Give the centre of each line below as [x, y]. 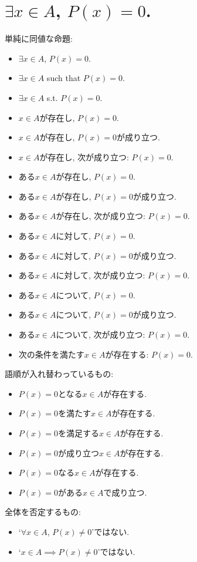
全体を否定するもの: [43, 512]
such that [64, 78]
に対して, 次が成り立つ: [101, 275]
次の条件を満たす [51, 354]
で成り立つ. [125, 492]
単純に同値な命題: [39, 38]
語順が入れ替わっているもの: [59, 374]
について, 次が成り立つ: [101, 334]
